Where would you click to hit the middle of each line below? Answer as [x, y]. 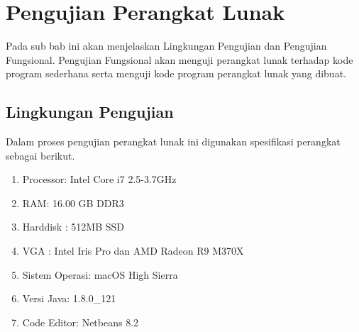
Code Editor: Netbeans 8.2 [81, 322]
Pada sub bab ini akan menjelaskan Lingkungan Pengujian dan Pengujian [166, 46]
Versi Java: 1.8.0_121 [69, 298]
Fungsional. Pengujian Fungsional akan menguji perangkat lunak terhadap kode [179, 59]
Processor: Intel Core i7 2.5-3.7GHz [99, 179]
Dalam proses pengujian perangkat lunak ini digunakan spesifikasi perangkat [173, 142]
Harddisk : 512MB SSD [73, 227]
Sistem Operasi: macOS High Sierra [100, 274]
